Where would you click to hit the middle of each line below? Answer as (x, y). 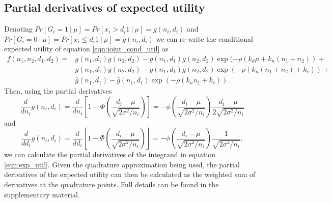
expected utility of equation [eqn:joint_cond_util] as (86, 49)
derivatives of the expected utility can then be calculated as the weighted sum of (130, 174)
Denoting (18, 29)
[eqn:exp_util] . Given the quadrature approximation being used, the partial (122, 164)
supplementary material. (42, 194)
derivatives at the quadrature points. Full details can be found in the (112, 184)
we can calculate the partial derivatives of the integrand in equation (110, 154)
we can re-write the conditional (204, 38)
